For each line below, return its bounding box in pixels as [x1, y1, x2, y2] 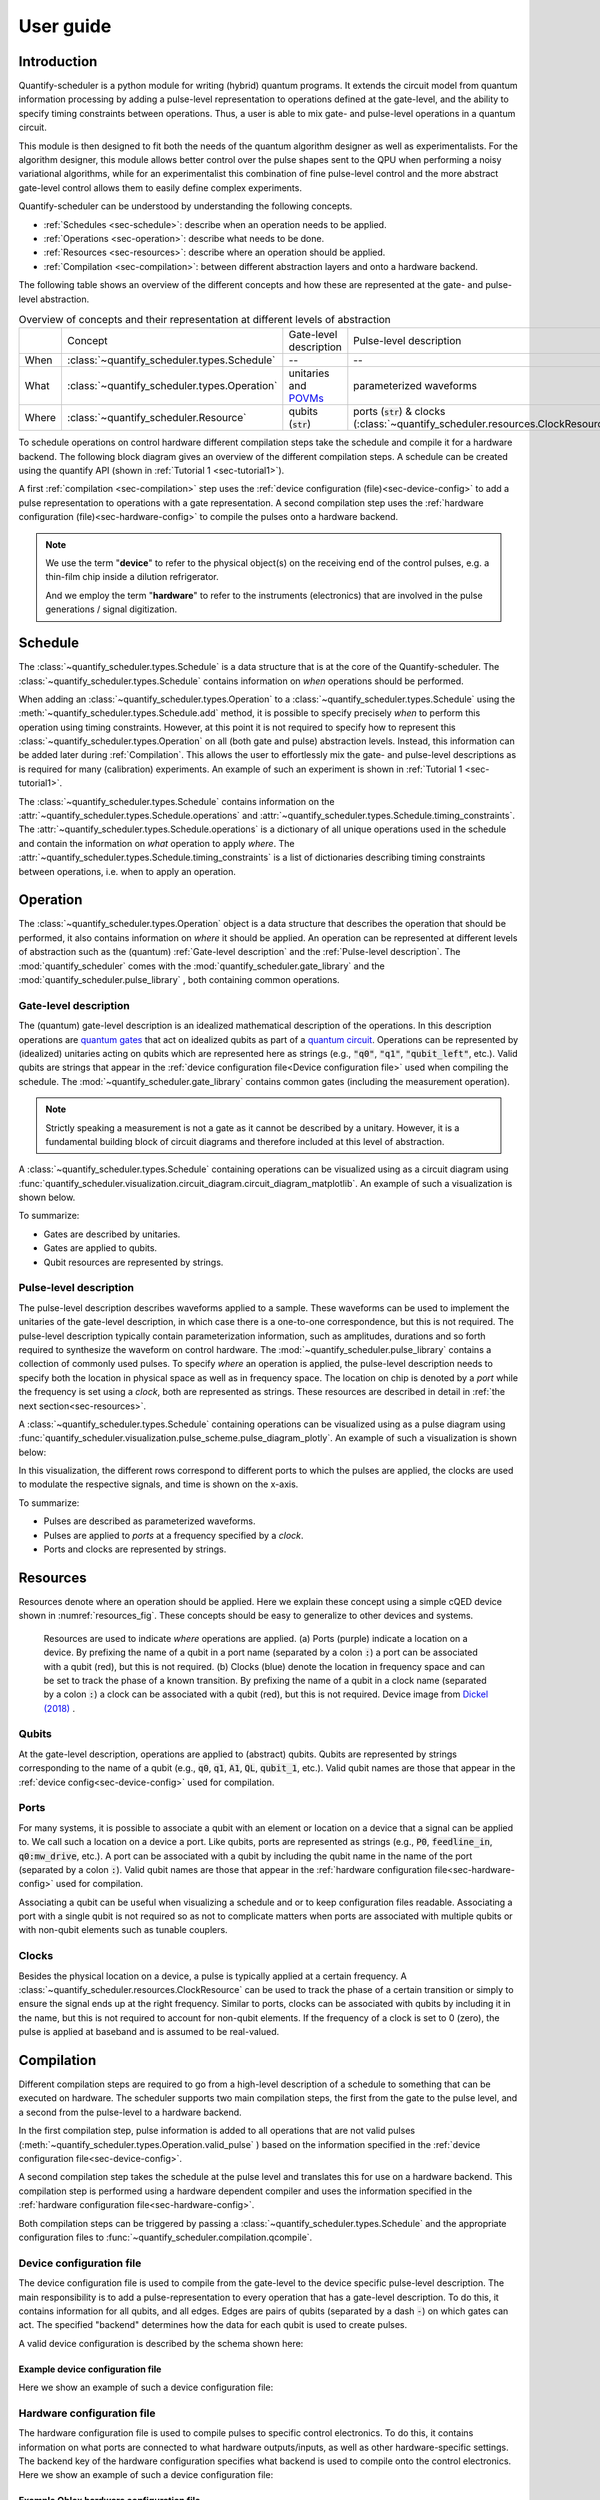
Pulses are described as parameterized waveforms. [43, 1515, 256, 1527]
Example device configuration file [18, 2363, 162, 2375]
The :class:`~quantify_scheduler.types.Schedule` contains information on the [18, 795, 335, 807]
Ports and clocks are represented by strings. [43, 1543, 227, 1555]
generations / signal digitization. [45, 603, 178, 615]
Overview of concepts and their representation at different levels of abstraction [18, 313, 392, 327]
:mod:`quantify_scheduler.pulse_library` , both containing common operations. [18, 974, 340, 986]
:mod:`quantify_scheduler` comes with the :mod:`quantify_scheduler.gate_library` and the [18, 960, 385, 972]
